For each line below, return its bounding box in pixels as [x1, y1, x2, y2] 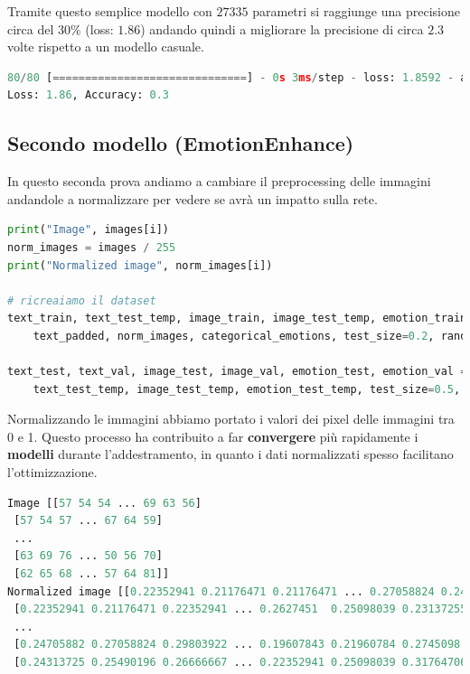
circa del [7, 19, 54, 38]
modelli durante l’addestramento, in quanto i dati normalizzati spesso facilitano [7, 445, 454, 463]
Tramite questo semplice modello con [7, 2, 212, 20]
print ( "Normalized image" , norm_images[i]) [7, 258, 273, 272]
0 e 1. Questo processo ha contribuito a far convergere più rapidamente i [7, 426, 418, 445]
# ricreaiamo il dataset [7, 294, 156, 307]
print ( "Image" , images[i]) [7, 223, 169, 237]
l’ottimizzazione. [7, 463, 98, 482]
